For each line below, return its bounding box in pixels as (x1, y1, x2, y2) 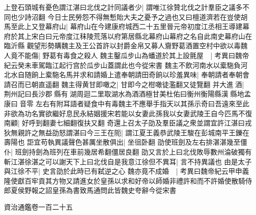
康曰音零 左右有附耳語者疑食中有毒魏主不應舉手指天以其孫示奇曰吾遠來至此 (4, 98, 250, 108)
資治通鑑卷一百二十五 (4, 201, 73, 212)
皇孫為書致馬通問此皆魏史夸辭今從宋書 (52, 185, 176, 195)
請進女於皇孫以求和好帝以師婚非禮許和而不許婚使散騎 (72, 175, 245, 185)
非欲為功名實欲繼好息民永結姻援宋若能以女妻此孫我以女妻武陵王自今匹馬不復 (4, 108, 252, 118)
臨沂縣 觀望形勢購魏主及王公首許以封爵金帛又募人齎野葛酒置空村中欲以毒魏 (4, 40, 248, 51)
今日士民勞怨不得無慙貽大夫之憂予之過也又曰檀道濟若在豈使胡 (47, 11, 248, 22)
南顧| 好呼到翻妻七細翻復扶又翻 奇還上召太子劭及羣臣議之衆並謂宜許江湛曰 (4, 118, 245, 128)
